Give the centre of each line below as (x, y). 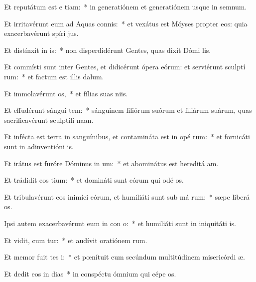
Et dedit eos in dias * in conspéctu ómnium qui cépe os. (90, 273)
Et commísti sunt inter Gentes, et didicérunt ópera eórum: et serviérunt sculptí (125, 67)
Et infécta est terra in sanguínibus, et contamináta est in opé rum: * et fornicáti (127, 137)
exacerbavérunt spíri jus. (41, 33)
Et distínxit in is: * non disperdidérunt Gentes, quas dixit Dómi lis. (108, 50)
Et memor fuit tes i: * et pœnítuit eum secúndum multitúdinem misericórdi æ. (125, 257)
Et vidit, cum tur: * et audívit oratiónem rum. (76, 240)
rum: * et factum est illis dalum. (54, 76)
